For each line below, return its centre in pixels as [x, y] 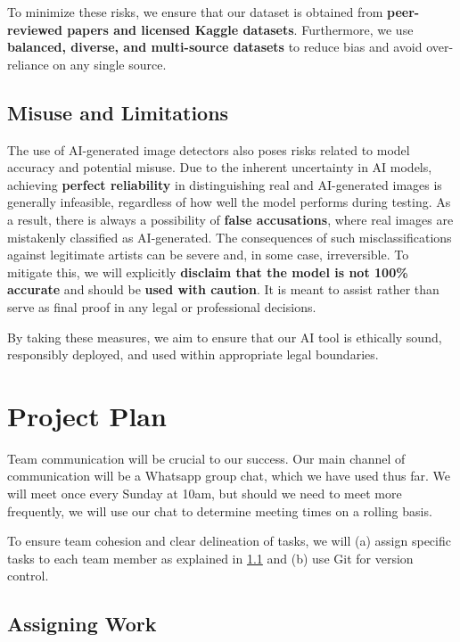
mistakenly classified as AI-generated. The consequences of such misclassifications [230, 237]
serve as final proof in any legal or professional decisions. [162, 306]
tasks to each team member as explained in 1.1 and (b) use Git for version [210, 558]
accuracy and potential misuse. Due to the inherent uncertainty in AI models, [220, 167]
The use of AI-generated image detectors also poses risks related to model [209, 149]
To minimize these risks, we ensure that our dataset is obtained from [195, 12]
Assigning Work [82, 624]
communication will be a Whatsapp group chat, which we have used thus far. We [229, 476]
